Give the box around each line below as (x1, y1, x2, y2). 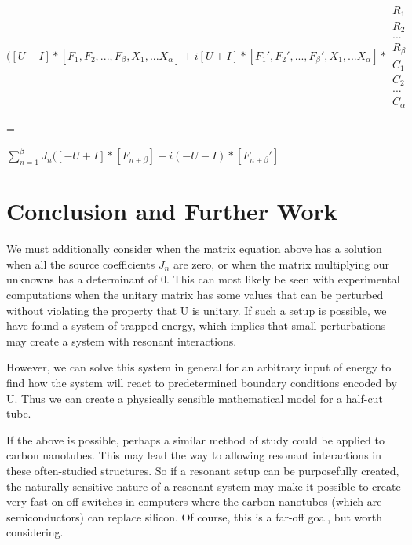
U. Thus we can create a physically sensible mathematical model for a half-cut (6, 390, 383, 406)
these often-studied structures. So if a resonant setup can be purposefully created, (6, 462, 399, 478)
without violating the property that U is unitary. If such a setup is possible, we (6, 302, 387, 318)
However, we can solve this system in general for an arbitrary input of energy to (6, 359, 392, 375)
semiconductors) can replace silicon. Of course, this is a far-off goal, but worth (6, 508, 382, 525)
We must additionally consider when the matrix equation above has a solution (6, 240, 382, 257)
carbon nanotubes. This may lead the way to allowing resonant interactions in (6, 447, 381, 463)
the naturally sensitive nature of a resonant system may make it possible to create (6, 477, 401, 494)
